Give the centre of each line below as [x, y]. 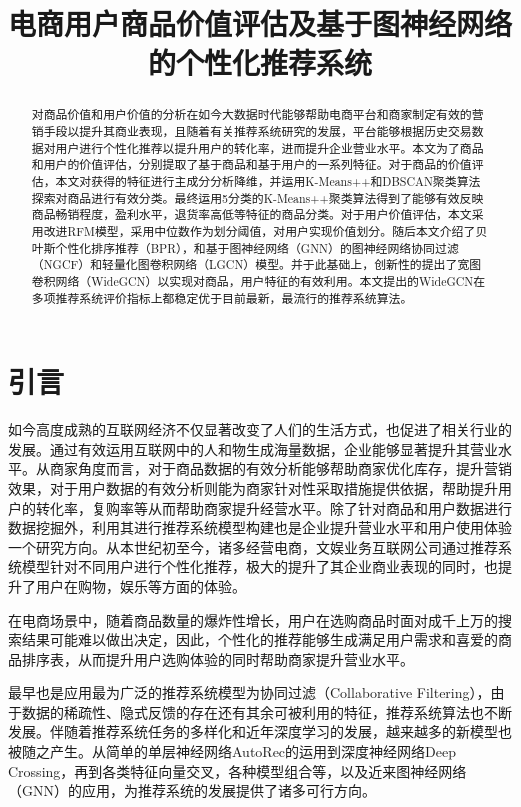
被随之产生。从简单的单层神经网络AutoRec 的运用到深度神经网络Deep [232, 751]
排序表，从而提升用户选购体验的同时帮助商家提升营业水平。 [217, 658]
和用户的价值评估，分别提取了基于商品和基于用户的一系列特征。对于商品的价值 [251, 164]
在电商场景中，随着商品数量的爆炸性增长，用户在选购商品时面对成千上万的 [253, 619]
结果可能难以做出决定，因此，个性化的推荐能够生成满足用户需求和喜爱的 [259, 639]
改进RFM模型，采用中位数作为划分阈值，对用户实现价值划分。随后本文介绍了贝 [265, 230]
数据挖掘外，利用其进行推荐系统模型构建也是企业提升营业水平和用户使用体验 [260, 527]
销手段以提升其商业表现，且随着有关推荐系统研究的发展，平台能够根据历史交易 [251, 131]
